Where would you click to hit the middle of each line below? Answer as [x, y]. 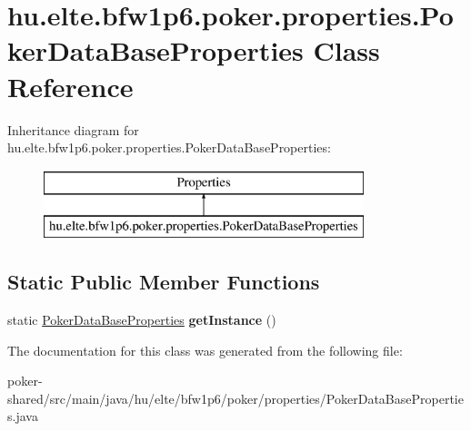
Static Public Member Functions [164, 282]
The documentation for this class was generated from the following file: [205, 350]
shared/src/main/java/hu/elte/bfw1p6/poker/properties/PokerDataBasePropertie [235, 398]
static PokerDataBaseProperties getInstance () [142, 320]
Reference [70, 86]
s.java [23, 416]
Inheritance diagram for [73, 129]
